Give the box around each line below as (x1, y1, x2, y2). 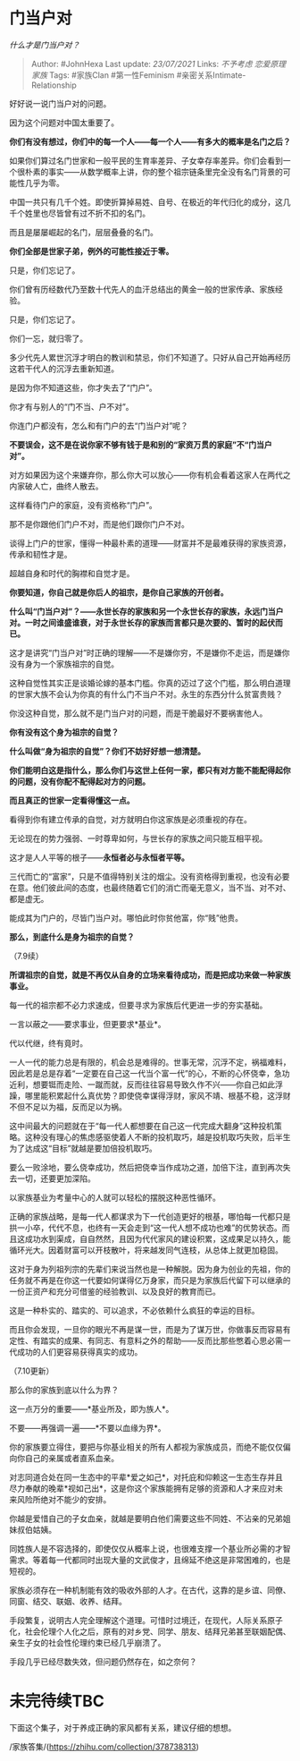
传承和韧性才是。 (9, 549, 72, 559)
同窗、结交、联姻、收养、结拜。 (9, 1595, 127, 1606)
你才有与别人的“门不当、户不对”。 (9, 401, 134, 412)
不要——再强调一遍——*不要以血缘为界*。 (9, 1422, 167, 1433)
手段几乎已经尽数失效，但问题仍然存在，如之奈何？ (9, 1656, 197, 1667)
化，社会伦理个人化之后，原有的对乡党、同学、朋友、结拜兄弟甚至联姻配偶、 (9, 1626, 291, 1637)
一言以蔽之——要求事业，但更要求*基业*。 (9, 1018, 167, 1029)
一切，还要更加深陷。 (16, 1173, 96, 1184)
